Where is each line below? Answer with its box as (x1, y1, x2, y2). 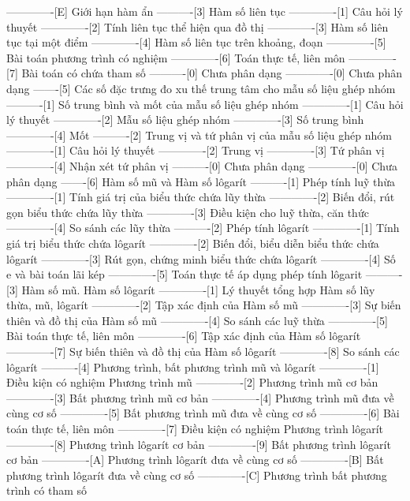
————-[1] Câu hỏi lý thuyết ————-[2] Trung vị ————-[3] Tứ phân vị (6, 142, 385, 159)
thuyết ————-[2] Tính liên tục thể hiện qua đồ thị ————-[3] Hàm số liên (6, 18, 389, 35)
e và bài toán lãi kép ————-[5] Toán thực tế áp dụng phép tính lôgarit (6, 266, 363, 282)
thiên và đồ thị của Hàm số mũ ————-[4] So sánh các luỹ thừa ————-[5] (6, 312, 388, 328)
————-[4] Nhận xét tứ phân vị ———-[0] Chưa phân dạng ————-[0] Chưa (6, 157, 397, 174)
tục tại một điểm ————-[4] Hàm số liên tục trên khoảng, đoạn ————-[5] (6, 34, 386, 50)
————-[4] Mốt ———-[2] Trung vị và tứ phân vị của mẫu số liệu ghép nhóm (6, 126, 392, 143)
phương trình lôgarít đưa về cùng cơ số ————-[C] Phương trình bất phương (6, 466, 387, 483)
